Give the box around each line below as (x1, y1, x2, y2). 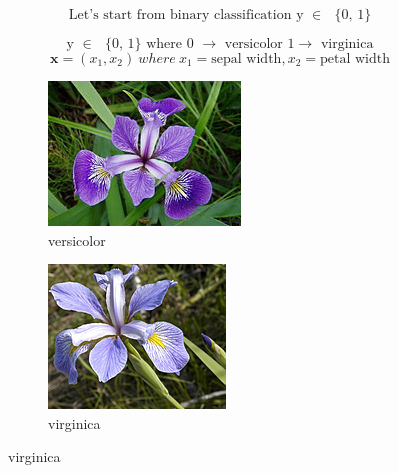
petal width (319, 51, 390, 66)
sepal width (211, 51, 282, 66)
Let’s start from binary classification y (68, 7, 304, 22)
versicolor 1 (224, 36, 295, 51)
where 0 (146, 36, 194, 51)
